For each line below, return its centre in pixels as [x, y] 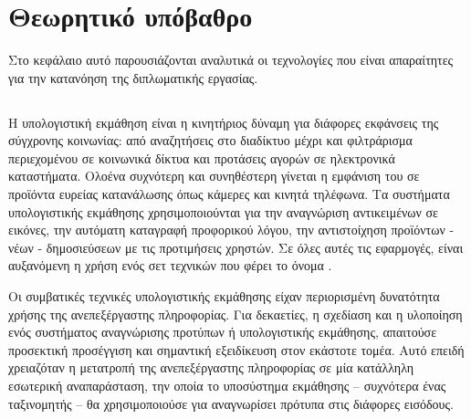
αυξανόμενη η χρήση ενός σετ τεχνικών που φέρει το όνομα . [170, 265]
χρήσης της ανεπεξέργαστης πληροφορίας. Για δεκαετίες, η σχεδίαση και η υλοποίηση [235, 314]
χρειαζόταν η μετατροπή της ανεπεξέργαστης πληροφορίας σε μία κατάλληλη [211, 367]
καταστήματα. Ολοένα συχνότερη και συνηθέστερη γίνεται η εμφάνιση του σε [214, 176]
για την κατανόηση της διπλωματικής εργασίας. [133, 77]
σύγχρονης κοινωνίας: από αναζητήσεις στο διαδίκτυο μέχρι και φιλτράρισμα [210, 140]
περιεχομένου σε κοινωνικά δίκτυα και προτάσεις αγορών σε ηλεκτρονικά [202, 157]
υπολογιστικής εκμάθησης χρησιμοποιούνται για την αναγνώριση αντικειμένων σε [223, 211]
